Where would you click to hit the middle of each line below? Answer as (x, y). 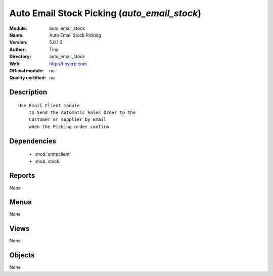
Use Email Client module (49, 105)
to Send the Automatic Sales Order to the (82, 113)
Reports (22, 176)
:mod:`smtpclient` (53, 154)
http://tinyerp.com (68, 64)
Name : (16, 35)
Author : (18, 49)
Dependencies (33, 141)
